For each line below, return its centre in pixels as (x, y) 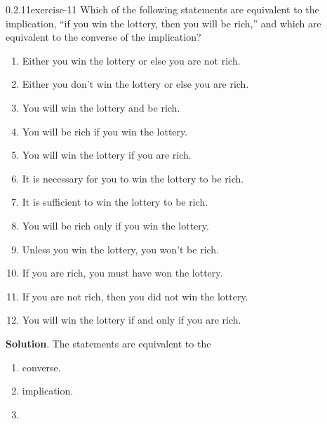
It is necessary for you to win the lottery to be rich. (133, 178)
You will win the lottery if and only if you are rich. (132, 320)
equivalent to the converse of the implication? (104, 37)
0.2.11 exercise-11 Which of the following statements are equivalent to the (162, 9)
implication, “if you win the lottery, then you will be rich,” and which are (163, 23)
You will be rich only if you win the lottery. (115, 225)
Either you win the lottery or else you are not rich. (131, 60)
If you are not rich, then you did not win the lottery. (135, 296)
